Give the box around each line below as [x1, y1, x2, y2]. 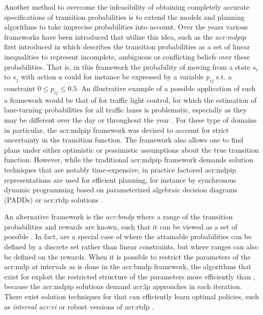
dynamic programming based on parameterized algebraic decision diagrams [4, 184, 238, 195]
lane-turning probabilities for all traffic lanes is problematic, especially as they [4, 104, 247, 115]
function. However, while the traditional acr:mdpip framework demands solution [4, 154, 253, 165]
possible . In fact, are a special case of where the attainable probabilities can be [4, 231, 252, 242]
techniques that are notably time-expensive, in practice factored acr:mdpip [4, 164, 236, 175]
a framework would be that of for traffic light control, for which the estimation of [4, 94, 257, 105]
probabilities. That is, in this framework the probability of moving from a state [4, 61, 250, 72]
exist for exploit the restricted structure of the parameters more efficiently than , [4, 271, 255, 281]
